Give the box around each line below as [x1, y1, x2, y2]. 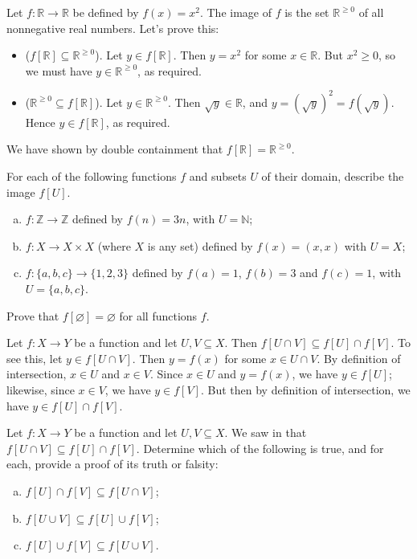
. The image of [199, 4, 272, 20]
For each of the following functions [6, 168, 177, 185]
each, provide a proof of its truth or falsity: [6, 455, 219, 472]
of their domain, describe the [261, 168, 404, 185]
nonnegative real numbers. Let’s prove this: [6, 19, 219, 36]
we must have [25, 62, 92, 79]
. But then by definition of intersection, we [200, 382, 411, 398]
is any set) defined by [147, 237, 253, 254]
